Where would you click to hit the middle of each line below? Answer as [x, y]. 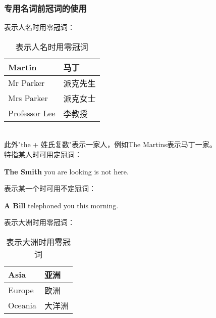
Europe [21, 290]
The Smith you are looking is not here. [66, 171]
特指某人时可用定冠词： [43, 154]
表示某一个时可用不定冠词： [50, 188]
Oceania [22, 305]
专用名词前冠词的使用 [45, 8]
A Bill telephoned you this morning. [61, 205]
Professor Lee [32, 113]
